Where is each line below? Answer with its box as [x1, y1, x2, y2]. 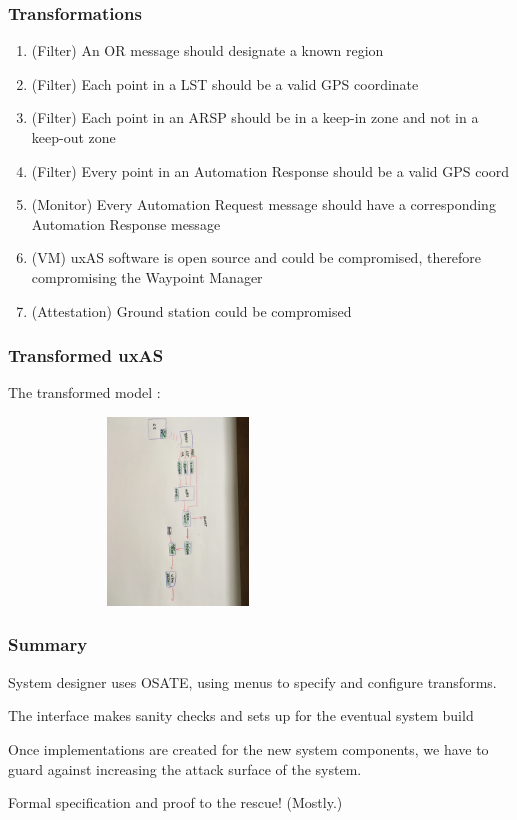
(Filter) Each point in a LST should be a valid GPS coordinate [31, 73, 419, 94]
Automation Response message [31, 213, 221, 234]
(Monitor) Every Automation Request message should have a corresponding [31, 194, 496, 215]
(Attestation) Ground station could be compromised [31, 300, 352, 321]
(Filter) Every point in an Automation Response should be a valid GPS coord [31, 160, 510, 181]
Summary [8, 632, 88, 657]
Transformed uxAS [8, 343, 164, 368]
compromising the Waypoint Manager [31, 266, 263, 287]
